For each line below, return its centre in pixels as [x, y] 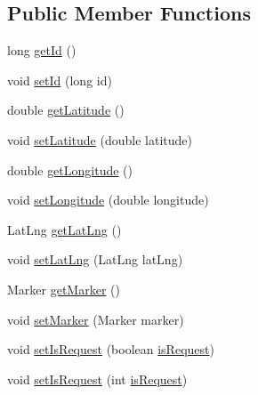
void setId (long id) [60, 80]
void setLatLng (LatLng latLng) [95, 259]
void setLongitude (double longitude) [108, 200]
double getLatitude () [66, 110]
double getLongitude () [70, 169]
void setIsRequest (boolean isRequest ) [111, 349]
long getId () [42, 50]
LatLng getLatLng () [64, 229]
